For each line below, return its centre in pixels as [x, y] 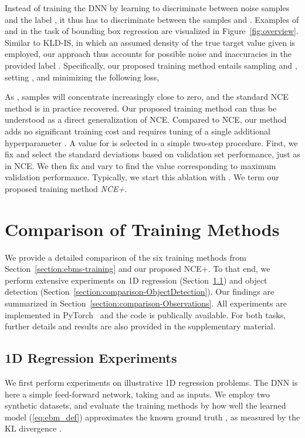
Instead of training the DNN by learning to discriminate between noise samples [147, 8]
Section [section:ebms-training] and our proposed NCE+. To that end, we [138, 269]
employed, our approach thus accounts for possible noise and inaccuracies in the [148, 54]
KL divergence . [33, 428]
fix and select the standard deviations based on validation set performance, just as [152, 154]
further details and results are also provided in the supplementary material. [140, 326]
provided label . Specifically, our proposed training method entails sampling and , [151, 65]
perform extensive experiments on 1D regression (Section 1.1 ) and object [136, 280]
